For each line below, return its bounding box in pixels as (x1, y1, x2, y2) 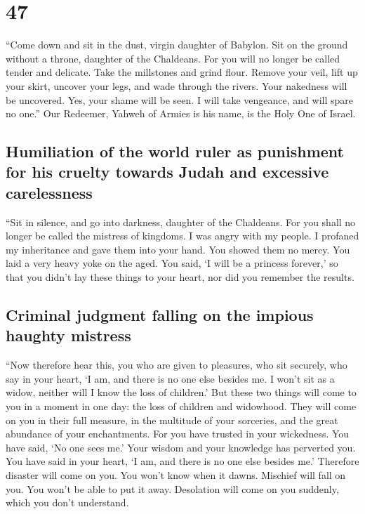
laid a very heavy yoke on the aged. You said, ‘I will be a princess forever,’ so (6, 256, 338, 270)
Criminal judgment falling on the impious (6, 304, 314, 326)
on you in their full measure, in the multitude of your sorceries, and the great (6, 412, 338, 427)
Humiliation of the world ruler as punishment (6, 140, 344, 162)
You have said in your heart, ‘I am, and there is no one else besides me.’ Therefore (6, 454, 359, 468)
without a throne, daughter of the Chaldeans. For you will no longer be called (6, 51, 340, 65)
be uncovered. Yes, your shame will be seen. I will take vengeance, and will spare (6, 92, 354, 107)
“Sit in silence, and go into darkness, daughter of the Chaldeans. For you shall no (6, 214, 356, 229)
